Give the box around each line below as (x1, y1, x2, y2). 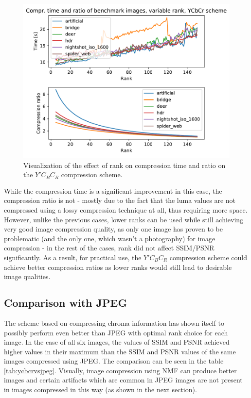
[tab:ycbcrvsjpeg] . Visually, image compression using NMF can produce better (4, 365, 237, 375)
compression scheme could (169, 252, 247, 262)
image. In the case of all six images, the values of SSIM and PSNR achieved (4, 337, 230, 347)
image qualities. (4, 271, 51, 282)
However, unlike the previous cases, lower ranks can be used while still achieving (4, 214, 244, 224)
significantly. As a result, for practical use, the (4, 252, 142, 262)
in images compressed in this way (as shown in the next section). (4, 384, 197, 395)
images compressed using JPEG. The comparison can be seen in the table (4, 356, 224, 366)
